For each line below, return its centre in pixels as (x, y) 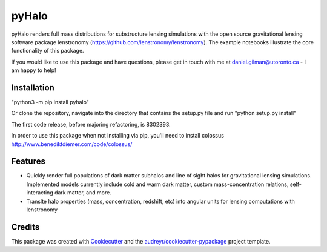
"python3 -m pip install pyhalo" (50, 102)
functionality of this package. (48, 51)
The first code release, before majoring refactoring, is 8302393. (91, 124)
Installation (33, 88)
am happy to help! (34, 70)
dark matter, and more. (83, 193)
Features (28, 161)
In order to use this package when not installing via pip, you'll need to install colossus (117, 136)
